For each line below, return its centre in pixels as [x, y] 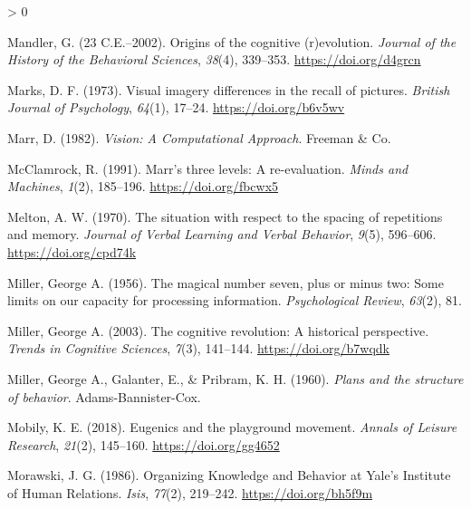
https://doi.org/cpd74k [72, 251]
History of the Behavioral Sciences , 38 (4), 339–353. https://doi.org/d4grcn [214, 59]
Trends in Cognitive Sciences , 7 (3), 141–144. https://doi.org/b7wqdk [198, 348]
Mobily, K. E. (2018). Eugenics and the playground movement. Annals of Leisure [232, 427]
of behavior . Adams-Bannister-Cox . [104, 396]
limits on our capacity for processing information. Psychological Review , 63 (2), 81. [235, 300]
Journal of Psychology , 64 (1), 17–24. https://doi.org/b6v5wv [176, 107]
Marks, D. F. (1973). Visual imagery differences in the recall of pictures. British [229, 89]
